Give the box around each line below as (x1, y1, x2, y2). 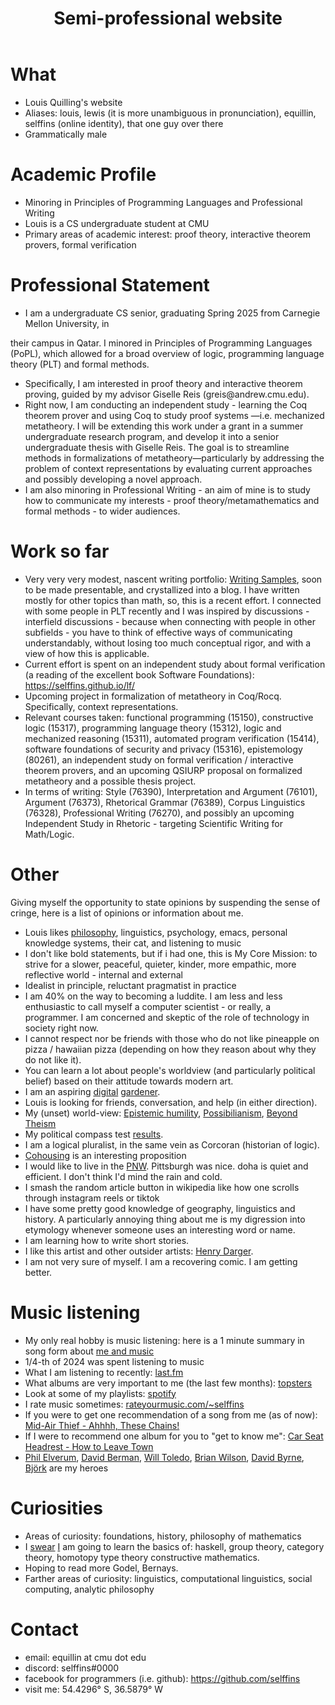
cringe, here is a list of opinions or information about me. (10, 907, 244, 919)
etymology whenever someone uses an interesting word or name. (24, 1223, 296, 1236)
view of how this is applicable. (24, 647, 150, 659)
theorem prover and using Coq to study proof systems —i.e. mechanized (24, 409, 325, 421)
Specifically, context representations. (24, 700, 179, 712)
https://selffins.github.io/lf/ (24, 679, 135, 691)
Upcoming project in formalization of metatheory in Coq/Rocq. (24, 690, 282, 702)
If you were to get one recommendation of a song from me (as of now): (24, 1408, 318, 1421)
